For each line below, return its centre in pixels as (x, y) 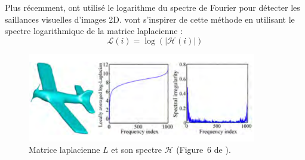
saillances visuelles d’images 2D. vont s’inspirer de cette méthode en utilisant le (150, 19)
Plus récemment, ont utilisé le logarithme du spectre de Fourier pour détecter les (152, 7)
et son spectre (136, 150)
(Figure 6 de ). (204, 150)
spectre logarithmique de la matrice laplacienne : (94, 31)
